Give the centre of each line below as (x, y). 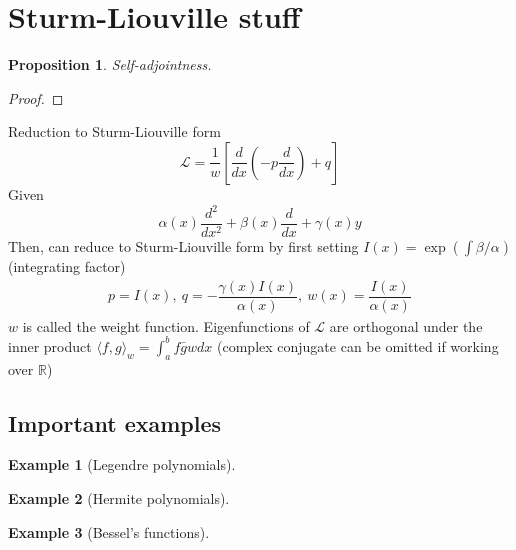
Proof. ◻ (36, 97)
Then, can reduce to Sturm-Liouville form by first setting (183, 246)
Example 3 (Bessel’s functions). (109, 531)
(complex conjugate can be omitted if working (358, 345)
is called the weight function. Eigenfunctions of (166, 325)
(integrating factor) (67, 266)
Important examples (115, 422)
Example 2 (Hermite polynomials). (119, 498)
